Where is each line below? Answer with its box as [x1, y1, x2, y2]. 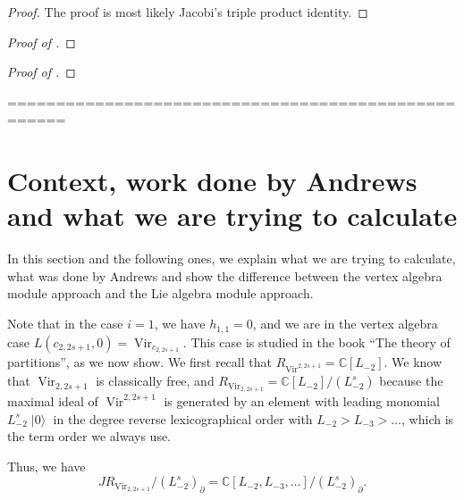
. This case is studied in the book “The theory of [182, 332, 451, 351]
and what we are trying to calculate [7, 197, 458, 234]
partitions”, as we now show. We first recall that [7, 353, 272, 371]
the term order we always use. [7, 427, 172, 446]
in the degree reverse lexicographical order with [53, 409, 313, 428]
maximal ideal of [7, 391, 98, 410]
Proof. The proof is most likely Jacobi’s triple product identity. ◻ [7, 3, 368, 21]
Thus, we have [7, 456, 86, 475]
